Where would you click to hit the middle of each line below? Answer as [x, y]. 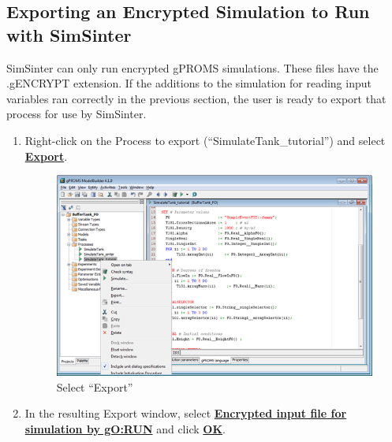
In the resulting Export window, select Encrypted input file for [186, 413]
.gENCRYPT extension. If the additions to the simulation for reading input [189, 83]
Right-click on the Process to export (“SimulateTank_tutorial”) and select [205, 140]
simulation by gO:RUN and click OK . [125, 428]
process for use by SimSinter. [77, 114]
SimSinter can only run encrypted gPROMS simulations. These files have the [192, 67]
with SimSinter [69, 34]
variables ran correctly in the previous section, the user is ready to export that [196, 98]
